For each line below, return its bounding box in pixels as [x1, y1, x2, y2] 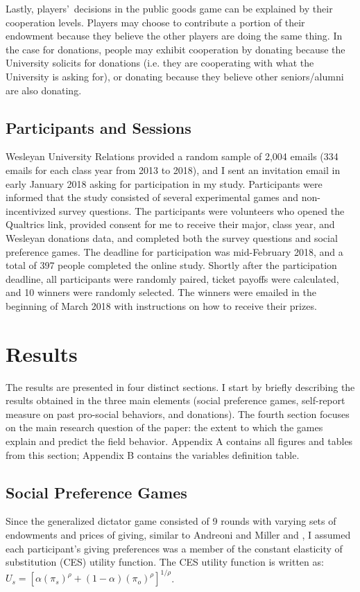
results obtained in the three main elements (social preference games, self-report [6, 393, 345, 408]
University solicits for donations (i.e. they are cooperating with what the [6, 55, 314, 70]
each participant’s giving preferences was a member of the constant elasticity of [6, 541, 343, 555]
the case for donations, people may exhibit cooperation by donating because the [6, 42, 345, 56]
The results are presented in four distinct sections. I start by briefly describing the [6, 379, 355, 394]
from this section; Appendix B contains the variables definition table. [6, 447, 300, 462]
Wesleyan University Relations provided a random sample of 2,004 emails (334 [6, 149, 338, 164]
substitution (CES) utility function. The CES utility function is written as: [6, 555, 324, 569]
